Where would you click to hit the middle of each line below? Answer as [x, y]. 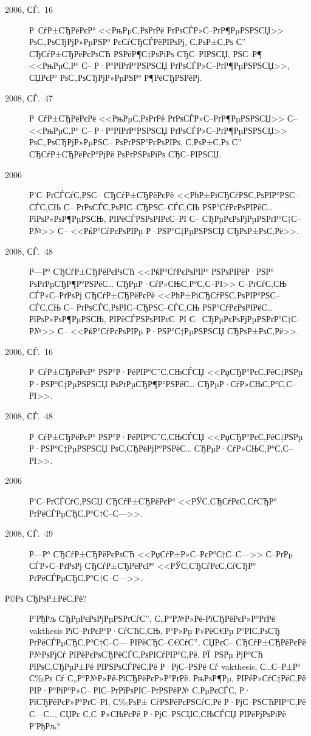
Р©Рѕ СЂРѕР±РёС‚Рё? [46, 598]
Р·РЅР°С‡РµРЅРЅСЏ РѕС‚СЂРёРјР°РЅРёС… [110, 448]
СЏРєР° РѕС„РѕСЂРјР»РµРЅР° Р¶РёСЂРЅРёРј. [116, 77]
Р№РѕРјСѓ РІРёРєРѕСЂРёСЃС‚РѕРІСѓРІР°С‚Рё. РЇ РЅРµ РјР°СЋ [146, 654]
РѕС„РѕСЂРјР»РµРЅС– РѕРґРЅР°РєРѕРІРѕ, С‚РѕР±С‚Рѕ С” [135, 142]
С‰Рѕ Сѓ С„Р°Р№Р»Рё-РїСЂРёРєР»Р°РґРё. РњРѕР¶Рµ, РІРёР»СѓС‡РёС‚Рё [168, 678]
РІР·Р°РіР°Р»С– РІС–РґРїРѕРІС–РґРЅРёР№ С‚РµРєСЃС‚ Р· [140, 690]
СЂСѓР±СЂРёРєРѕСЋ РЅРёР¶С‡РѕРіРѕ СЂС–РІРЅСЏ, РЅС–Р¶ [146, 53]
